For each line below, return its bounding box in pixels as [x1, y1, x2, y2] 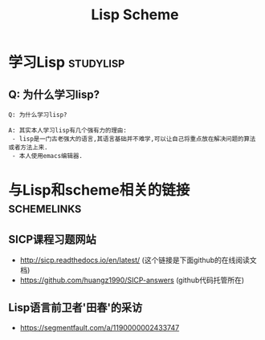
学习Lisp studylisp [8, 54, 125, 71]
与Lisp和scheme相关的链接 [8, 181, 190, 200]
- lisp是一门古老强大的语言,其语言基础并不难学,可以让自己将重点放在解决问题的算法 [11, 135, 256, 143]
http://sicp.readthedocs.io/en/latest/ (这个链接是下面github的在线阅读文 [19, 255, 257, 265]
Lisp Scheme [91, 6, 179, 24]
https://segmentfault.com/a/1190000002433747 [19, 322, 180, 332]
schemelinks [8, 199, 82, 217]
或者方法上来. [8, 144, 48, 152]
